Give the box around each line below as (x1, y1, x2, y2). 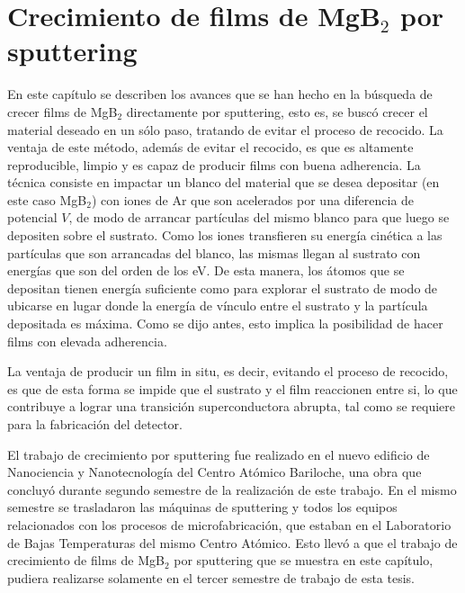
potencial (7, 208, 58, 227)
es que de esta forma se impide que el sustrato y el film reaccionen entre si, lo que (7, 379, 458, 398)
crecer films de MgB (7, 102, 118, 121)
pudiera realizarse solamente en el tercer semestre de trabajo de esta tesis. (7, 568, 415, 587)
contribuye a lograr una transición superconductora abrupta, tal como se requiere (7, 397, 456, 416)
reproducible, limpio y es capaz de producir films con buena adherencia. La (7, 155, 421, 174)
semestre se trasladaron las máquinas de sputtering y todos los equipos (7, 498, 398, 517)
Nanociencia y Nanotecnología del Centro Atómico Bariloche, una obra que (7, 463, 422, 481)
